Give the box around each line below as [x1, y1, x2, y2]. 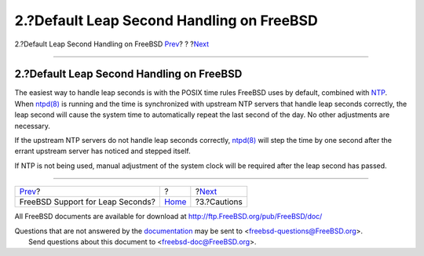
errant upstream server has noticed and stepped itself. [14, 146, 192, 156]
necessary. [14, 121, 51, 130]
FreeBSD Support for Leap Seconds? [19, 196, 156, 207]
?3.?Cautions [195, 196, 243, 207]
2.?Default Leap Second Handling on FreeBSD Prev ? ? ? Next [14, 39, 210, 49]
